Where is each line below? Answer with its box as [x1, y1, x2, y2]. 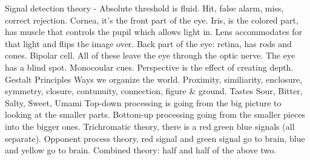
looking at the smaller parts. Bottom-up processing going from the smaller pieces [5, 108, 305, 121]
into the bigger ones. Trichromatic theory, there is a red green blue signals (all [5, 120, 295, 132]
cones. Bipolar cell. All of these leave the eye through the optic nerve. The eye [5, 49, 295, 62]
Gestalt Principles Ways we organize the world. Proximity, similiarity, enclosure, [5, 72, 303, 85]
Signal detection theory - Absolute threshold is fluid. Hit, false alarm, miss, [5, 2, 284, 14]
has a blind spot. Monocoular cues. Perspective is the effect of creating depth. [5, 60, 294, 73]
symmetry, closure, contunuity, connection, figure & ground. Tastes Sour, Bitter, [5, 85, 303, 97]
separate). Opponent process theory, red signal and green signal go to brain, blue [5, 132, 305, 144]
